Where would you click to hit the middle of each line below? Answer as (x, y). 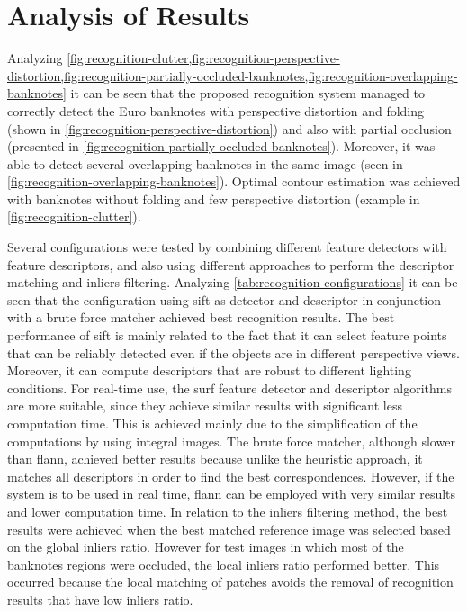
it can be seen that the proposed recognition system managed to (248, 93)
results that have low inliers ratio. (100, 599)
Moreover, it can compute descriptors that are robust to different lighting (209, 370)
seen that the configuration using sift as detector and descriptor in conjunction (225, 299)
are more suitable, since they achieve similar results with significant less (205, 405)
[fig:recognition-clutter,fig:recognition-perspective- (203, 58)
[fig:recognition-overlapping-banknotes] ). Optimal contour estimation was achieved (234, 181)
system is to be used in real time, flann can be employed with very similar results (232, 494)
